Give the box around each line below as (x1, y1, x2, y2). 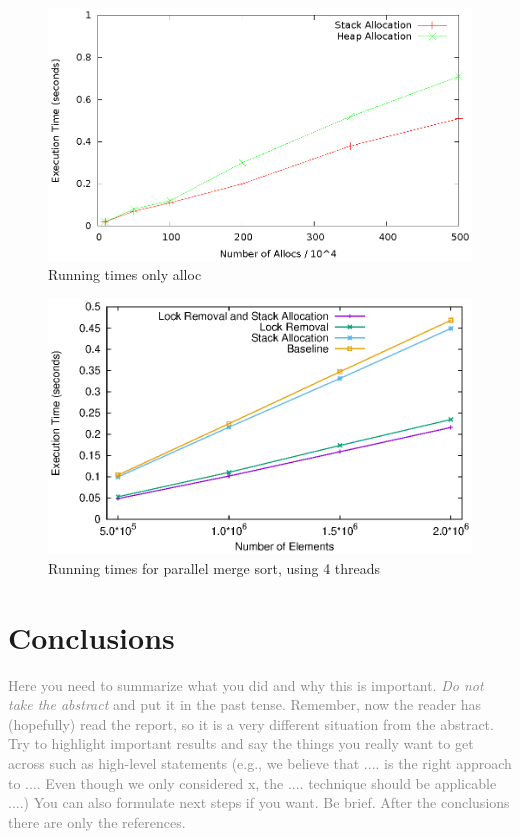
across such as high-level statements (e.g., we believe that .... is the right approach (8, 752, 512, 773)
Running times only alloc (48, 264, 202, 285)
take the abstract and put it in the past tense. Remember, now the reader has (8, 694, 482, 715)
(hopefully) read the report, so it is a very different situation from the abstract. (8, 713, 494, 734)
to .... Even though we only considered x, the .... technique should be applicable (8, 772, 497, 793)
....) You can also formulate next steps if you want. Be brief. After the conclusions (8, 792, 510, 813)
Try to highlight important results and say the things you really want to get (8, 733, 474, 754)
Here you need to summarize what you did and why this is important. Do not (8, 674, 484, 695)
